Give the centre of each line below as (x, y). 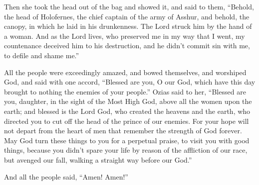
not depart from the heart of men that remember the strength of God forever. (123, 131)
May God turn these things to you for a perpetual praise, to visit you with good (127, 140)
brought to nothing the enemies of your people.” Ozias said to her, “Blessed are (125, 91)
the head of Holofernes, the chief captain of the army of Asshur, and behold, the (127, 16)
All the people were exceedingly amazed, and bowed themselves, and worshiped (125, 72)
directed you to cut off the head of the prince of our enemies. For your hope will (127, 121)
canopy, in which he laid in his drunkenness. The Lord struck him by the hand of (128, 26)
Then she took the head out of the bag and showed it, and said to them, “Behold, (129, 6)
